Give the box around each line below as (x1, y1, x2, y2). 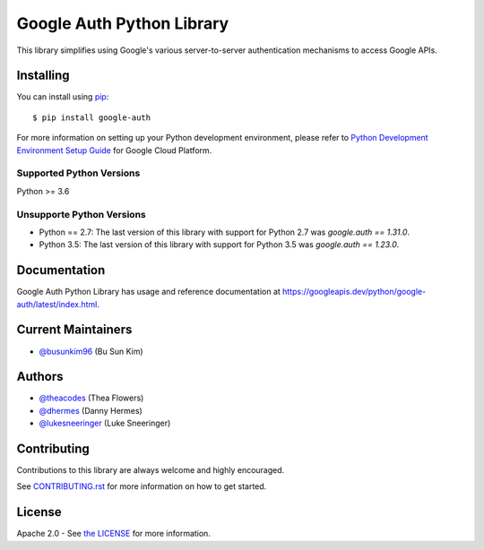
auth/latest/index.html (16, 298, 98, 309)
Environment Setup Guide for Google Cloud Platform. (16, 144, 212, 156)
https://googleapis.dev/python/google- (282, 287, 427, 297)
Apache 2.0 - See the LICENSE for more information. (16, 529, 211, 539)
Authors (16, 369, 64, 384)
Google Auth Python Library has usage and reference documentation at (16, 287, 281, 297)
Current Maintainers (16, 322, 133, 338)
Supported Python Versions (16, 167, 141, 179)
